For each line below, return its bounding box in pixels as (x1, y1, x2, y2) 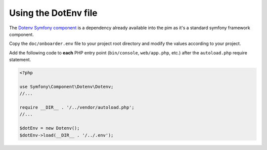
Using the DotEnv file (9, 7, 97, 18)
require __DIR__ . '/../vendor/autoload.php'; (19, 104, 134, 110)
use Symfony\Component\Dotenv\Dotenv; (19, 84, 114, 89)
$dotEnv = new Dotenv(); (19, 125, 80, 131)
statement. (9, 57, 31, 63)
